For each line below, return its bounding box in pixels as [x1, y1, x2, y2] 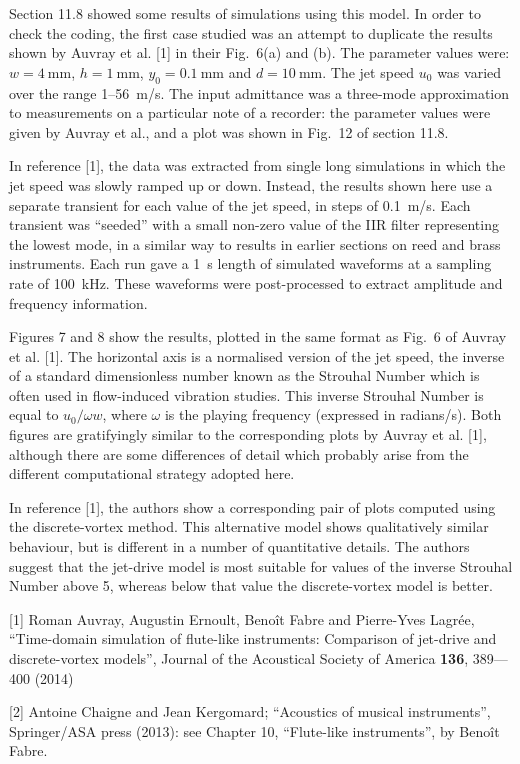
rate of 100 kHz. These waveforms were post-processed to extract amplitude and [9, 272, 503, 293]
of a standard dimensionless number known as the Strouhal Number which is [9, 365, 480, 386]
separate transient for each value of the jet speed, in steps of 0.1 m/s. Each [9, 194, 471, 215]
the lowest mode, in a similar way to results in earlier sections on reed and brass [9, 233, 501, 254]
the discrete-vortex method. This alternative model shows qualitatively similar [9, 516, 489, 537]
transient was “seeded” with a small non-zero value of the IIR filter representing [9, 214, 499, 235]
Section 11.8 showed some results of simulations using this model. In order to [9, 3, 482, 23]
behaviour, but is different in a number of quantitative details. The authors [9, 536, 470, 557]
